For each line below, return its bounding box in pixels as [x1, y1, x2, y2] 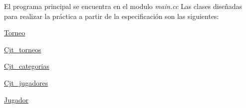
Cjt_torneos [4, 44, 41, 54]
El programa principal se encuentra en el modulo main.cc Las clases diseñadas [4, 1, 243, 11]
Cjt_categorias [4, 61, 50, 71]
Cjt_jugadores [4, 77, 48, 88]
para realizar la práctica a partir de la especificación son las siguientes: [4, 10, 219, 21]
